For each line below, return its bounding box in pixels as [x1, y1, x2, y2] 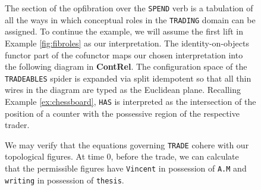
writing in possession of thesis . [5, 173, 124, 186]
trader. [5, 119, 30, 131]
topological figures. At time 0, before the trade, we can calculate [5, 150, 239, 163]
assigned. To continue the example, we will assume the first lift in [5, 25, 243, 38]
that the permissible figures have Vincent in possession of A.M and [5, 162, 247, 175]
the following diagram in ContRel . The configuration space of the [5, 60, 247, 73]
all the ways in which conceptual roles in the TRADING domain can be [5, 13, 256, 26]
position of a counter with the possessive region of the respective [5, 107, 240, 119]
